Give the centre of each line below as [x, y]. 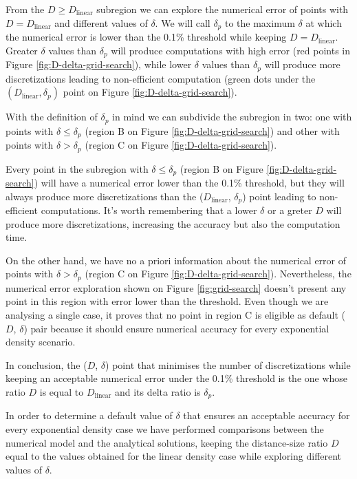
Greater [22, 50]
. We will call [183, 22]
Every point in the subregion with [77, 168]
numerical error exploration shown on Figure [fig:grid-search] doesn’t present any [176, 287]
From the [25, 9]
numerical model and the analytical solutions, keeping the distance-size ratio [167, 442]
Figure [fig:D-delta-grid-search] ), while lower [99, 64]
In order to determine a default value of [89, 415]
